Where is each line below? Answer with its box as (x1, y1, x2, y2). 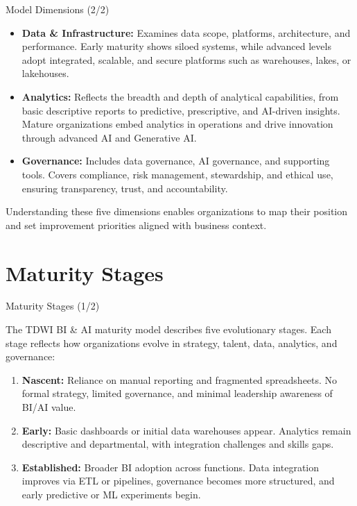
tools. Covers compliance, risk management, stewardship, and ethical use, (21, 167, 333, 181)
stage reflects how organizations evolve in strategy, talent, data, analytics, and (6, 335, 338, 350)
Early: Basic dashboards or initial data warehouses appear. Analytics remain (21, 423, 351, 437)
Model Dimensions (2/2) (6, 2, 110, 16)
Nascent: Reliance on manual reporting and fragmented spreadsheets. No (21, 372, 338, 387)
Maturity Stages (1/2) (6, 298, 100, 313)
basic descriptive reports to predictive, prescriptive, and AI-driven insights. (21, 103, 340, 117)
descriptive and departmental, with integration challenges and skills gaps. (21, 437, 334, 451)
